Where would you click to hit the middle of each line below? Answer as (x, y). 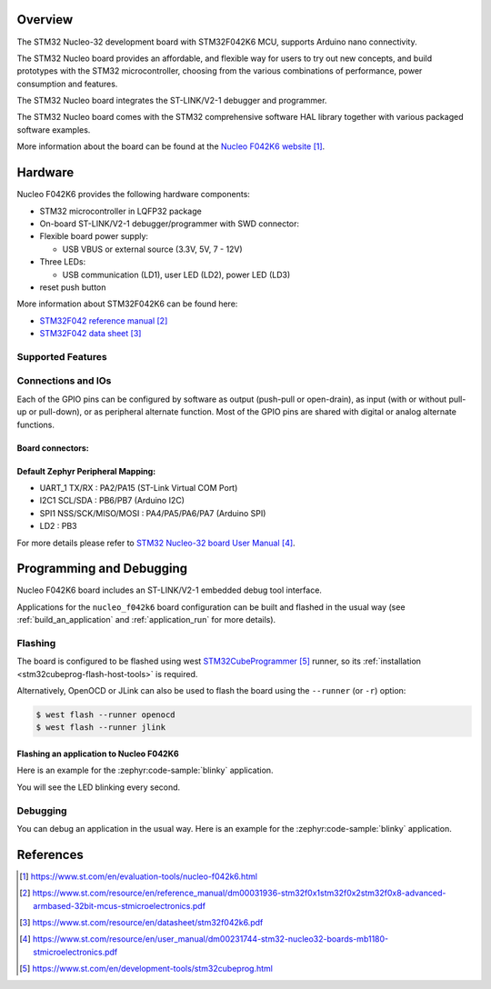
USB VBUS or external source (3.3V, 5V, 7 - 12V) (152, 249)
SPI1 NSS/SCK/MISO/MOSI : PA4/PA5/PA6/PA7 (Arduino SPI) (153, 513)
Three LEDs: (63, 262)
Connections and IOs (64, 381)
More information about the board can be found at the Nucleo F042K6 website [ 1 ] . (171, 146)
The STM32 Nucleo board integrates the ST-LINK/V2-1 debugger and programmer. (172, 101)
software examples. (54, 130)
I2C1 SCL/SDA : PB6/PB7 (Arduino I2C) (112, 501)
